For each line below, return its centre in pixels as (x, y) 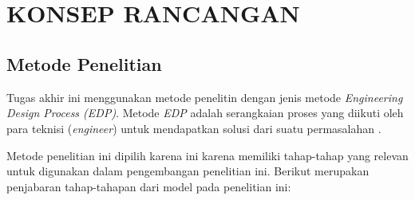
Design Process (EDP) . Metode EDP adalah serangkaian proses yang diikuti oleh (205, 113)
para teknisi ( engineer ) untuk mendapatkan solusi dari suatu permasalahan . (194, 128)
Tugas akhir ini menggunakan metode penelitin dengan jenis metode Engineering (205, 97)
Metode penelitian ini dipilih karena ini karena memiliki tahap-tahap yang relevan (207, 155)
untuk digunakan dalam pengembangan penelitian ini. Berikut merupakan (188, 171)
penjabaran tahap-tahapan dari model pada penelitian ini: (149, 186)
